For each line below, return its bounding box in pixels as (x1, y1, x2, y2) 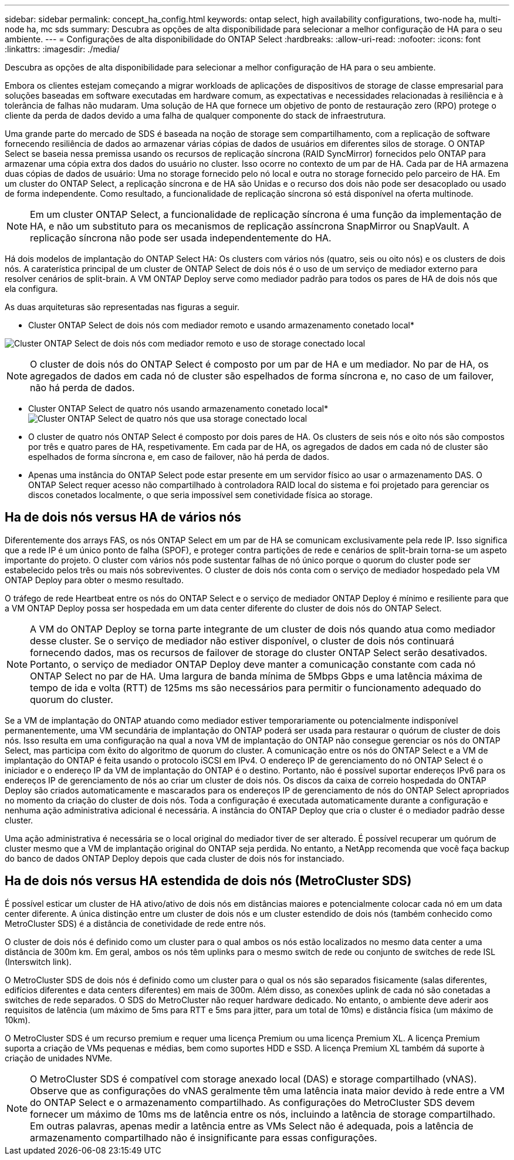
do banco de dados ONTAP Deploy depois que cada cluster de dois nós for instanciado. (5, 853, 344, 863)
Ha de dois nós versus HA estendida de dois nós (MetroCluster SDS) (5, 873, 412, 889)
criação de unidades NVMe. (5, 1053, 113, 1063)
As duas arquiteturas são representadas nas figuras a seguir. (5, 302, 240, 312)
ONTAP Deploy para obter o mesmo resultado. (5, 574, 184, 585)
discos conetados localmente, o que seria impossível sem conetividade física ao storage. (28, 490, 373, 500)
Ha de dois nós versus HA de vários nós (5, 510, 241, 525)
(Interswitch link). (5, 956, 72, 967)
